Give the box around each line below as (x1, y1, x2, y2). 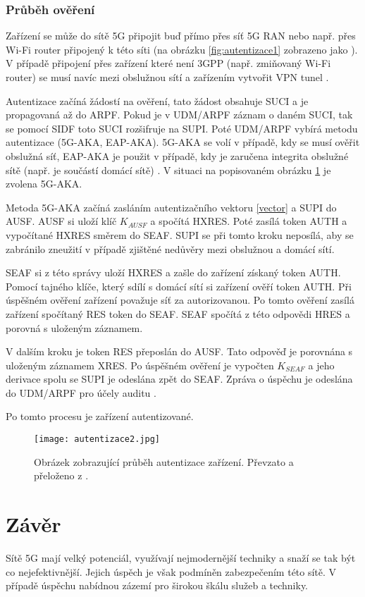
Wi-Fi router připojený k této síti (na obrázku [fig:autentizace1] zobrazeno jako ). (6, 42, 358, 56)
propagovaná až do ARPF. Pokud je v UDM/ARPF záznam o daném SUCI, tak (6, 107, 353, 122)
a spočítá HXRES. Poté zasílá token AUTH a (150, 214, 347, 228)
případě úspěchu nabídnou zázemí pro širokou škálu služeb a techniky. (6, 578, 309, 593)
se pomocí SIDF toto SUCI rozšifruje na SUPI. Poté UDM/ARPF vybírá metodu (6, 121, 358, 135)
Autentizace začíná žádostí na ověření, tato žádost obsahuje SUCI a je (6, 93, 309, 108)
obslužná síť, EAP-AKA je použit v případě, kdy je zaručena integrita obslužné (6, 148, 349, 163)
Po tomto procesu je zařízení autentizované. (6, 409, 194, 424)
